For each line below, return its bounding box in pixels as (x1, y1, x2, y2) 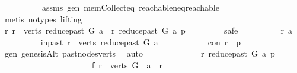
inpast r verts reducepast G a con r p (40, 35, 241, 48)
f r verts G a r (91, 58, 162, 71)
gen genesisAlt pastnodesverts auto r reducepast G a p (4, 47, 275, 59)
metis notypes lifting (4, 12, 82, 25)
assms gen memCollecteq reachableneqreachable (41, 1, 219, 13)
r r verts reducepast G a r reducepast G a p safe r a (4, 24, 292, 36)
